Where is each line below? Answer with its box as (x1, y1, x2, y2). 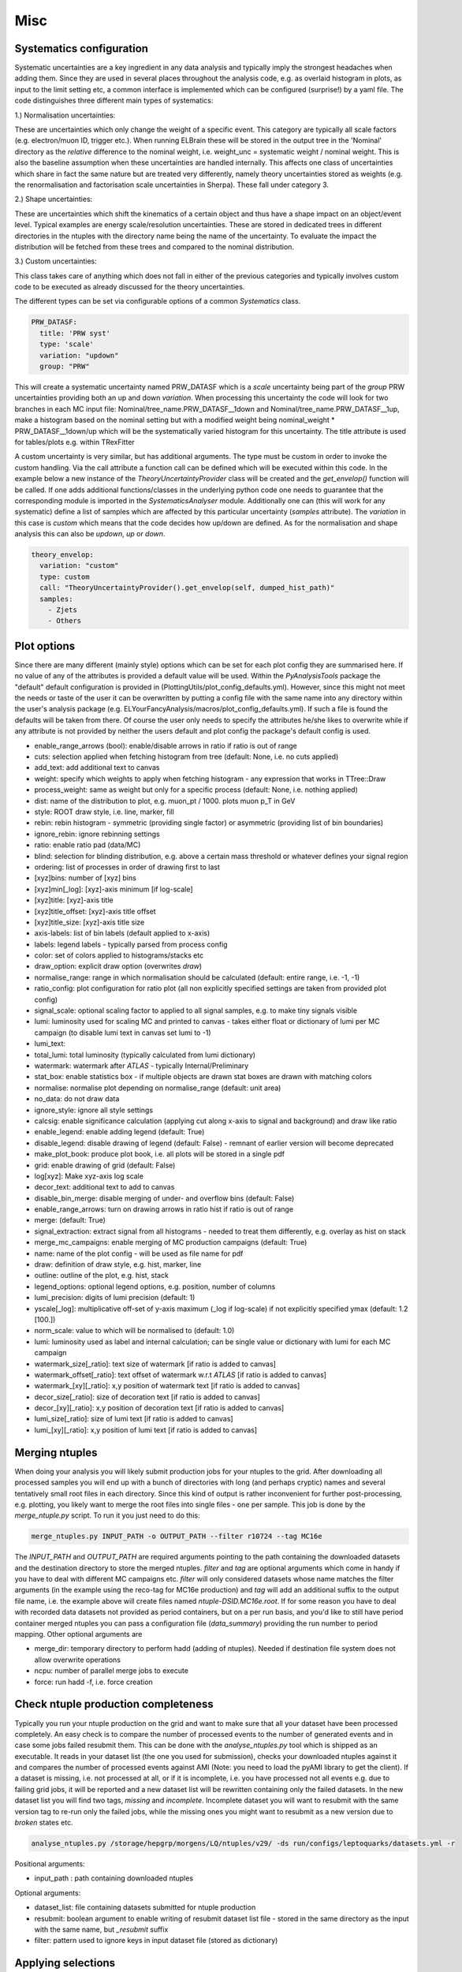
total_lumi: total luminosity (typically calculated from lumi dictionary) (34, 1050, 256, 1059)
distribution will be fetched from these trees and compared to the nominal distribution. (14, 241, 295, 252)
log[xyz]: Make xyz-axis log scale (34, 1171, 143, 1181)
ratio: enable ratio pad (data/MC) (34, 840, 141, 850)
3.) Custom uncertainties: (14, 256, 98, 266)
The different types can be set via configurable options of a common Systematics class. (14, 297, 301, 306)
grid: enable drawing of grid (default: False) (34, 1160, 176, 1170)
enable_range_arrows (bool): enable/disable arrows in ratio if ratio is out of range (34, 741, 297, 750)
